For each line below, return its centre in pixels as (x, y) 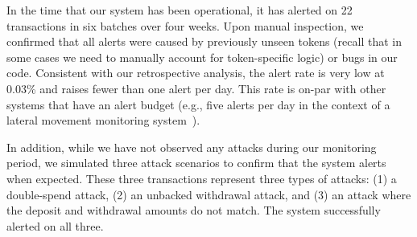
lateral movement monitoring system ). (103, 120)
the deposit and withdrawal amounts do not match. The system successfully (194, 210)
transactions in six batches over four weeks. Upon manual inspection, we (185, 25)
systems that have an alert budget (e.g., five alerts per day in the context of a (198, 104)
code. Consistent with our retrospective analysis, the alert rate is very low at (196, 73)
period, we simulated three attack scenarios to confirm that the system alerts (196, 163)
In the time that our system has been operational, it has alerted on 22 (180, 10)
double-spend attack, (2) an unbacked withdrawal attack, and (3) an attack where (209, 194)
